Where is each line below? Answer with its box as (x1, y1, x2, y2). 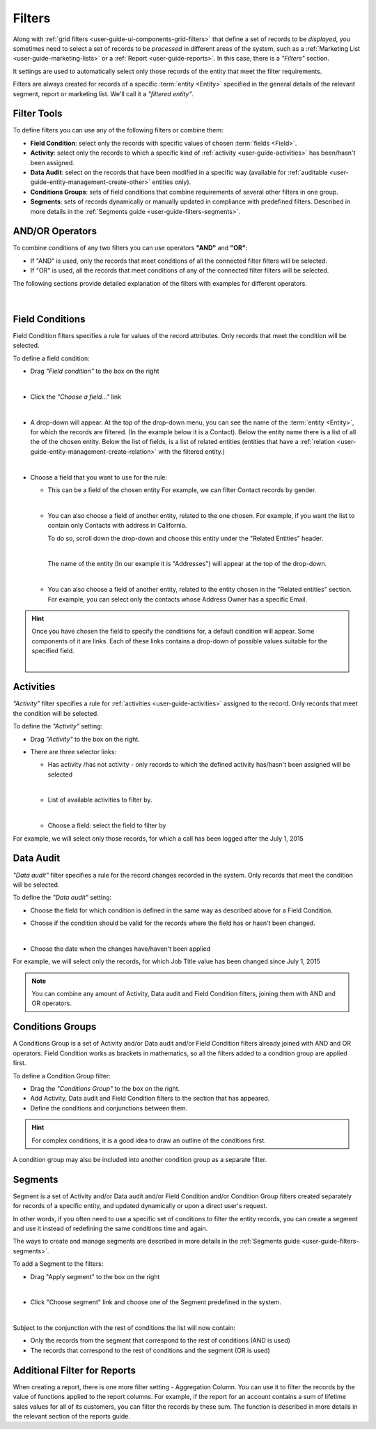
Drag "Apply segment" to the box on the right (30, 1272, 160, 1281)
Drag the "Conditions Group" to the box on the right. (30, 1084, 180, 1092)
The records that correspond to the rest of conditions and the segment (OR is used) (30, 1346, 271, 1354)
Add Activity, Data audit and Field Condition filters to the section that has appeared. (30, 1094, 270, 1103)
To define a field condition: (13, 354, 90, 362)
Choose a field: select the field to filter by (47, 821, 166, 830)
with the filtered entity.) (157, 447, 226, 456)
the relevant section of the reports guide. (13, 1412, 130, 1420)
